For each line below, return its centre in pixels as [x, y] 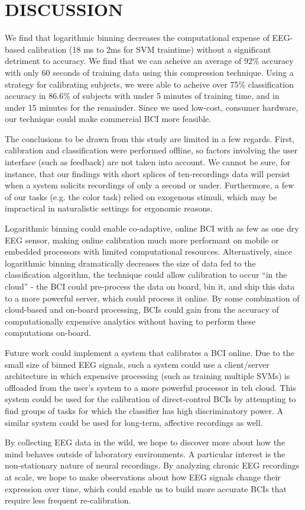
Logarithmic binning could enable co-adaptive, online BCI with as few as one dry [152, 228]
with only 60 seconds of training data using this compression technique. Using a [149, 72]
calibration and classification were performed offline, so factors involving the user [151, 150]
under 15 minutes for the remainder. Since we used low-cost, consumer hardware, [152, 107]
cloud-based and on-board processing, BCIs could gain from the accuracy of [142, 309]
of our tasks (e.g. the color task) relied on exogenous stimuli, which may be [141, 196]
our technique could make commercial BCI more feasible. [108, 119]
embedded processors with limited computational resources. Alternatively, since [148, 251]
